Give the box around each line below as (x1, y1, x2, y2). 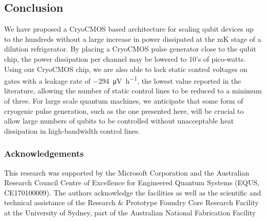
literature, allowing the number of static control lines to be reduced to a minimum (4, 85, 262, 96)
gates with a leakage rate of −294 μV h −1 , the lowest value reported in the (4, 74, 241, 86)
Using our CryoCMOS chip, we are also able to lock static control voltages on (4, 63, 248, 74)
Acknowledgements (4, 147, 84, 160)
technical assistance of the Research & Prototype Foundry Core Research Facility (4, 197, 259, 208)
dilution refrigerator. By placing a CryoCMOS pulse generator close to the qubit (4, 43, 256, 54)
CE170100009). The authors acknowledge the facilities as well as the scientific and (4, 187, 261, 198)
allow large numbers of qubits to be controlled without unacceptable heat (4, 115, 234, 126)
